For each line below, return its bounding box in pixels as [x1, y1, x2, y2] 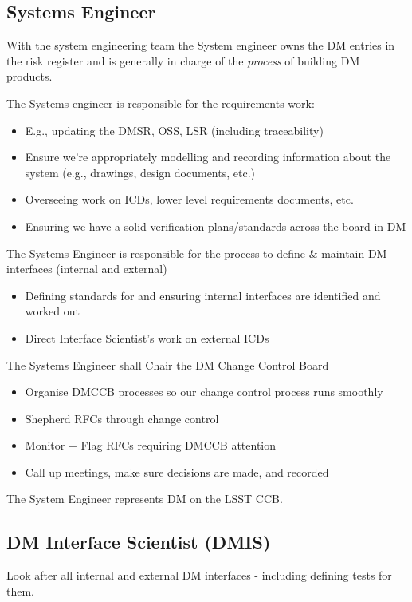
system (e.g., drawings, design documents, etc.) [25, 164, 255, 180]
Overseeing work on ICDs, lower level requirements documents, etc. [25, 191, 354, 208]
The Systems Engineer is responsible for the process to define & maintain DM [6, 244, 387, 261]
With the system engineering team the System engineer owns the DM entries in [6, 37, 395, 53]
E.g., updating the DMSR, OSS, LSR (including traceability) [25, 121, 324, 138]
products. [6, 68, 53, 85]
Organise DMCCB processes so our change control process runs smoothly [25, 383, 383, 400]
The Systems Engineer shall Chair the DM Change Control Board [6, 356, 329, 373]
